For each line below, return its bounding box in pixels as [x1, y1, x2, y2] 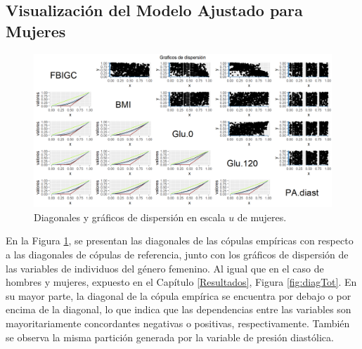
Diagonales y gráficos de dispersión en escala [34, 209, 226, 224]
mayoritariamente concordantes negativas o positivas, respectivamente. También [6, 315, 350, 330]
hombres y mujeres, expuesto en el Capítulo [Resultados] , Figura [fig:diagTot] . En [6, 275, 357, 289]
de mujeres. [237, 209, 287, 224]
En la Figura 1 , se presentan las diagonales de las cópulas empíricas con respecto [6, 233, 354, 248]
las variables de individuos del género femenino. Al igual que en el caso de [6, 261, 324, 275]
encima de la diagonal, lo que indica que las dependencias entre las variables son [6, 302, 351, 317]
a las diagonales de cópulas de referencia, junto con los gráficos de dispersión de [6, 247, 349, 261]
